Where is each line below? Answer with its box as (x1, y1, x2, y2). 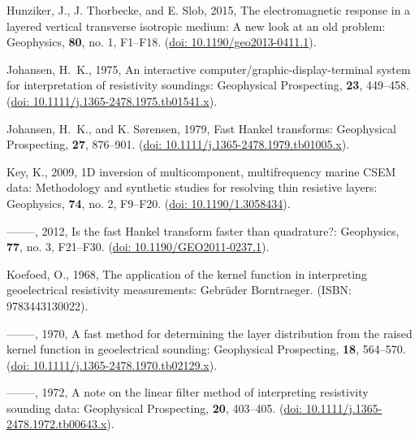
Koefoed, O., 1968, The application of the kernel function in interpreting (6, 265, 367, 282)
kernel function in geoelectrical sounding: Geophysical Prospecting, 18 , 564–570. (6, 340, 406, 358)
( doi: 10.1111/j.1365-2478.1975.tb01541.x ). (6, 92, 218, 109)
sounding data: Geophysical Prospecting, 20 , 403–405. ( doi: (6, 399, 303, 416)
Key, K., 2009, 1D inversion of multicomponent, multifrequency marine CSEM (6, 163, 396, 180)
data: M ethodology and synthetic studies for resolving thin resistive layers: (6, 179, 378, 196)
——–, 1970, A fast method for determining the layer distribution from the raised (6, 324, 413, 341)
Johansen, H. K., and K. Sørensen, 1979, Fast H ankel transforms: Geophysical (6, 119, 396, 137)
